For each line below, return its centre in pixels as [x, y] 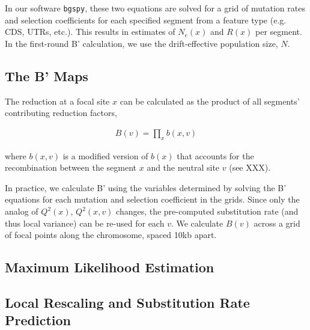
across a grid [277, 223]
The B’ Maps [47, 75]
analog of [22, 211]
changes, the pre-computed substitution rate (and [207, 211]
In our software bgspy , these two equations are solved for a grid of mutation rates [155, 8]
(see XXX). [250, 167]
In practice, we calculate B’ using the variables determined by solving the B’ [146, 187]
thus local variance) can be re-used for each [85, 223]
